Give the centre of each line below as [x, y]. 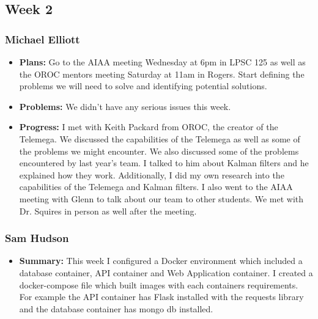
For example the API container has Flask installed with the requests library [161, 297]
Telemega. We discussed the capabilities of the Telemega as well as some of [160, 138]
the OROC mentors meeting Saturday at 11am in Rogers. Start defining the [162, 74]
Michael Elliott [43, 39]
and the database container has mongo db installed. [116, 308]
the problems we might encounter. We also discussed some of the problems [159, 151]
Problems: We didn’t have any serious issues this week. [125, 106]
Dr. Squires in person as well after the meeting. [108, 211]
